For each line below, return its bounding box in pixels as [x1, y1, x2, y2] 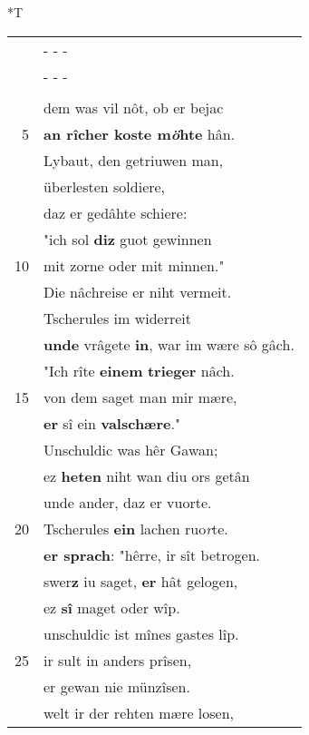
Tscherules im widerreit [43, 307, 191, 328]
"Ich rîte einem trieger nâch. [43, 359, 235, 381]
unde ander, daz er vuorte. [43, 491, 212, 513]
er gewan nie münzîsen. [43, 675, 190, 697]
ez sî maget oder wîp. [43, 596, 180, 618]
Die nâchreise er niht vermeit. [43, 280, 232, 302]
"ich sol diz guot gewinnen [43, 228, 212, 250]
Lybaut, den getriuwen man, [43, 149, 224, 171]
